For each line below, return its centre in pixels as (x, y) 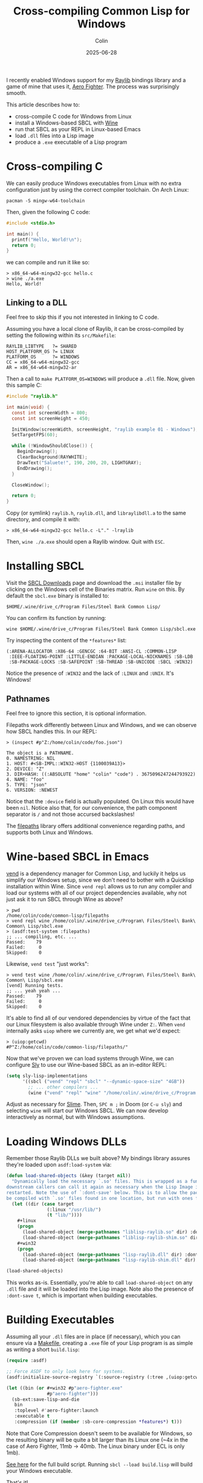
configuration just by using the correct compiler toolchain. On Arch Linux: (98, 189)
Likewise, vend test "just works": (48, 963)
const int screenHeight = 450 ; (51, 419)
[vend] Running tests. (35, 985)
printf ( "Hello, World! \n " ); (47, 240)
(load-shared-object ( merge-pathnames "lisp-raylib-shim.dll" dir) (109, 1260)
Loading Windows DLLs (66, 1142)
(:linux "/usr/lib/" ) (74, 1210)
